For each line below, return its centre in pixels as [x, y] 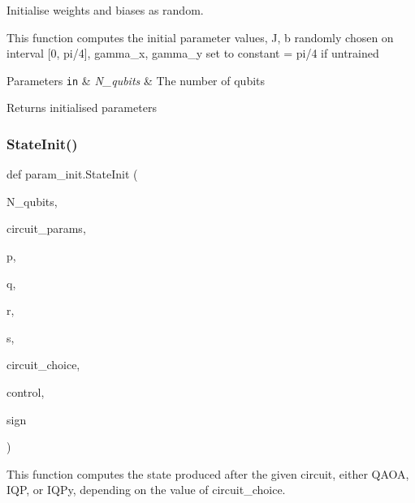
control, [26, 392]
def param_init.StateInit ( [72, 174]
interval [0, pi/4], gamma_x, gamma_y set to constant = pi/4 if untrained [193, 53]
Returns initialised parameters [82, 107]
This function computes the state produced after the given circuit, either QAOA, [208, 473]
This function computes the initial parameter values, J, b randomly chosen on [200, 37]
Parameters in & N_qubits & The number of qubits [136, 80]
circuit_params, [46, 228]
